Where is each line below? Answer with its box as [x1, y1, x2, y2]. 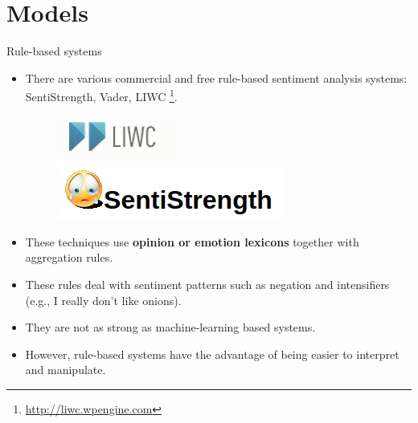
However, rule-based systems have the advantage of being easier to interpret [25, 345, 400, 362]
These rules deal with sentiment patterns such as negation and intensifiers [25, 275, 390, 292]
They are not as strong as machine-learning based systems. [25, 319, 316, 336]
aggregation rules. [25, 249, 113, 266]
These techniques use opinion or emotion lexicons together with [25, 233, 359, 250]
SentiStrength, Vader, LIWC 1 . [25, 86, 178, 104]
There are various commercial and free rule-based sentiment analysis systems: [25, 69, 408, 86]
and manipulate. [25, 361, 106, 378]
